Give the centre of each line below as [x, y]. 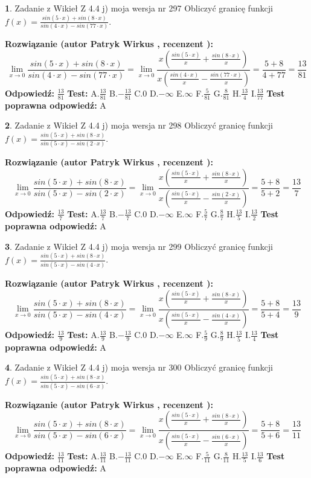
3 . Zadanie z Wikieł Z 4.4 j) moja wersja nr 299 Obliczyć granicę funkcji [139, 246]
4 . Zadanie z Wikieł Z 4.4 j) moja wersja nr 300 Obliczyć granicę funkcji [139, 367]
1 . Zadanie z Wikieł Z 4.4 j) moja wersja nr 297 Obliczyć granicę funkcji [139, 8]
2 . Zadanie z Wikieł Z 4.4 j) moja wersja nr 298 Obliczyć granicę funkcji [139, 125]
